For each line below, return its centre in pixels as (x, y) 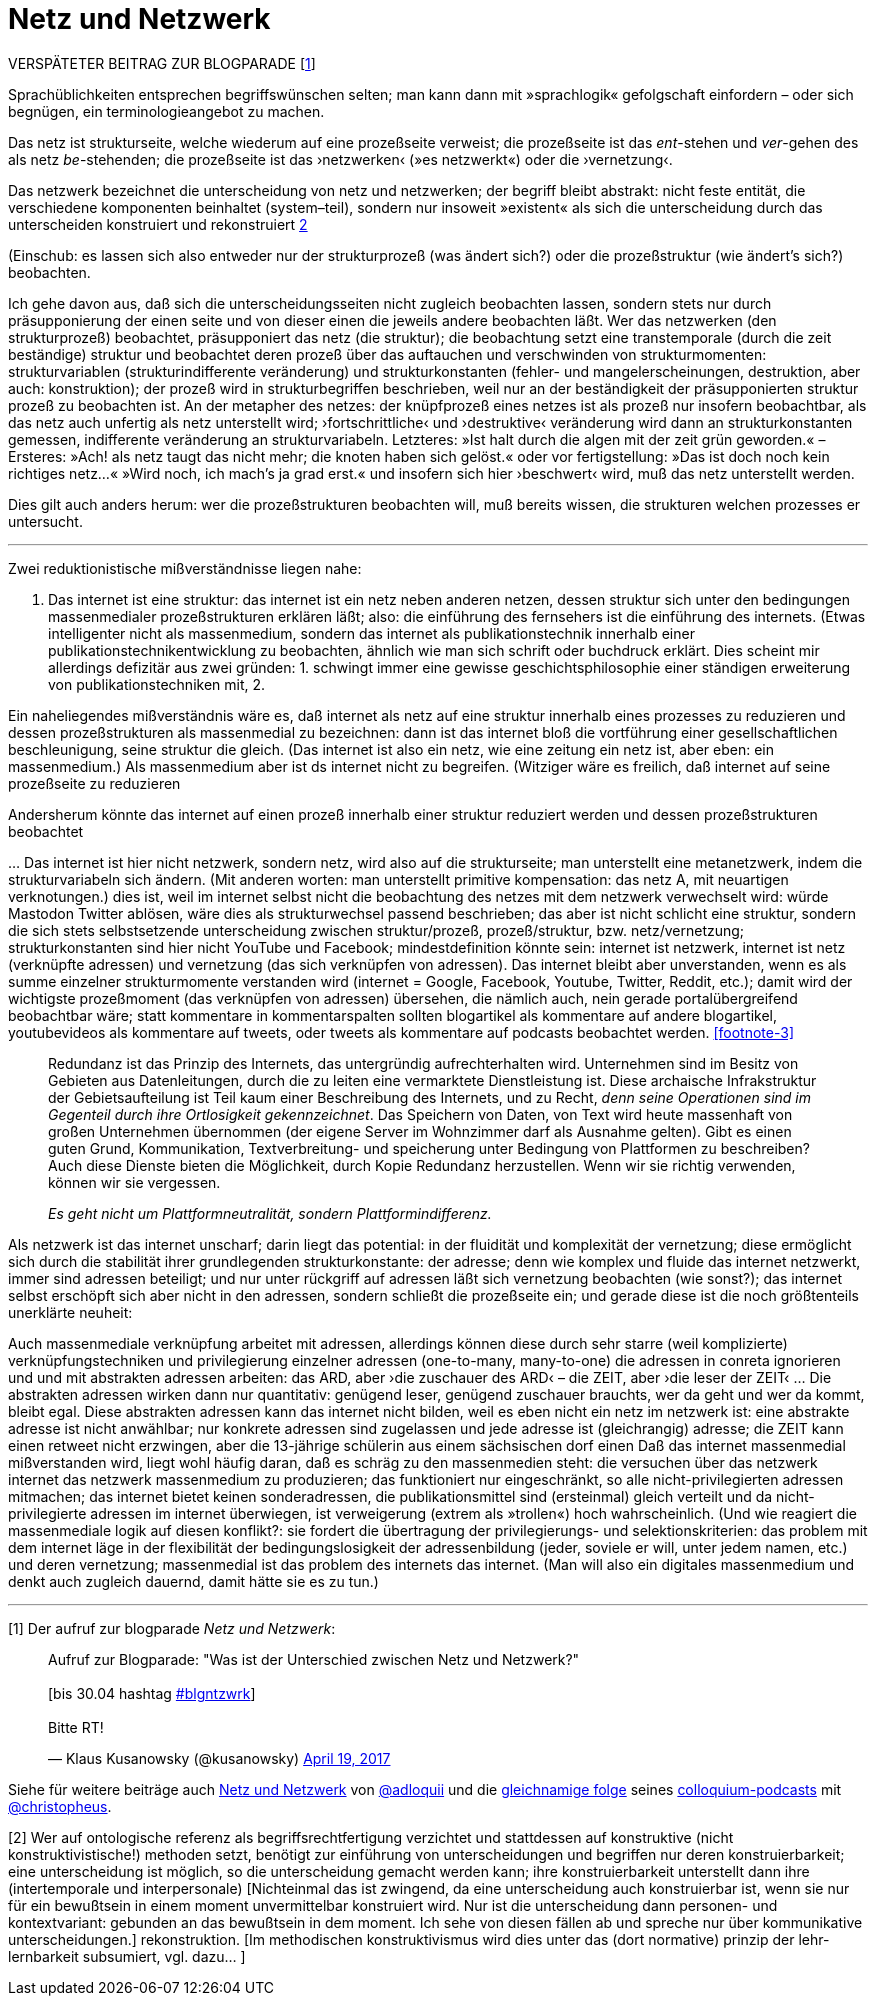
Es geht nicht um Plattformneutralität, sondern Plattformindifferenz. (270, 1213)
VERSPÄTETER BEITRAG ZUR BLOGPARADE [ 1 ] (162, 63)
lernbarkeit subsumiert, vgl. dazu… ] (127, 1956)
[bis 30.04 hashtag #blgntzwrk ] (152, 1693)
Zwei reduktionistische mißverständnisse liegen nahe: (185, 568)
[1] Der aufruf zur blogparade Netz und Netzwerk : (172, 1628)
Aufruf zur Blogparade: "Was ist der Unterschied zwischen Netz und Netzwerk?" (314, 1659)
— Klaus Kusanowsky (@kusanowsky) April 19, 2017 (219, 1758)
